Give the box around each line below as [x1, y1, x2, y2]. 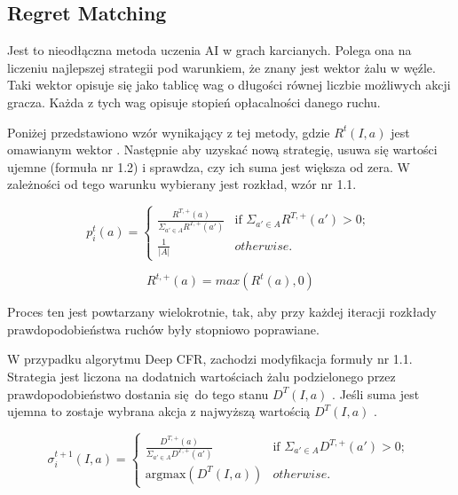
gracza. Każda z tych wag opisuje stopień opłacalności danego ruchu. [7, 92, 381, 111]
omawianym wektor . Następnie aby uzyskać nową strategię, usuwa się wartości [7, 140, 438, 159]
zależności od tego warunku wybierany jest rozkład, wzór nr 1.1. [7, 175, 357, 193]
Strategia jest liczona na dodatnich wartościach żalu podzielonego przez [7, 367, 396, 386]
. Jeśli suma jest [332, 384, 420, 403]
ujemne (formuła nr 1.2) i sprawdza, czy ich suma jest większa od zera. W [7, 157, 410, 176]
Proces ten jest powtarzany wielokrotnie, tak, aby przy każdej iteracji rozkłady [7, 302, 437, 321]
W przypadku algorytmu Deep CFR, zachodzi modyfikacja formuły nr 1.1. [7, 350, 413, 368]
